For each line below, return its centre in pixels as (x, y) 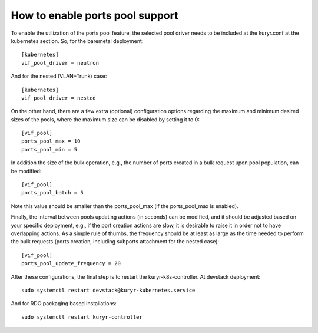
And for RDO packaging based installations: (64, 304)
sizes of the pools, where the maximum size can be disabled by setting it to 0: (105, 119)
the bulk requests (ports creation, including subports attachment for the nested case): (115, 242)
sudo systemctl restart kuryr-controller (82, 317)
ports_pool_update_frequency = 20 (71, 263)
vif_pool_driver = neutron (60, 63)
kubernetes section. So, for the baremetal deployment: (77, 41)
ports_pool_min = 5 (49, 149)
